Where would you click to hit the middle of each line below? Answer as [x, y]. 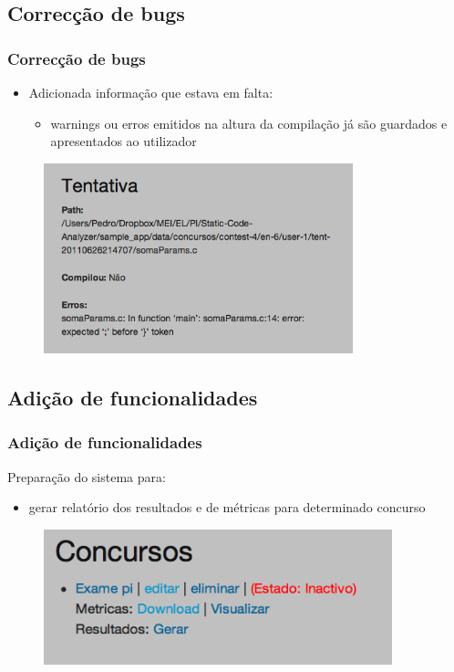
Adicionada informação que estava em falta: [151, 92]
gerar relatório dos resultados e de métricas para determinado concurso [227, 507]
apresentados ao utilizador [124, 141]
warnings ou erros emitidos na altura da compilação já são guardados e [249, 123]
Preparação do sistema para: [87, 476]
